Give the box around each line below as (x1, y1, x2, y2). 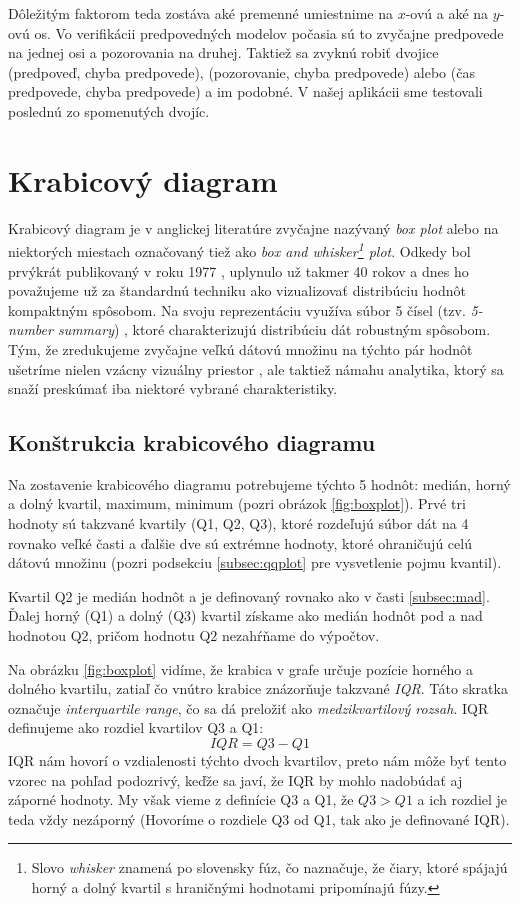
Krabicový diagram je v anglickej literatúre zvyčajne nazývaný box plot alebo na (8, 217, 499, 238)
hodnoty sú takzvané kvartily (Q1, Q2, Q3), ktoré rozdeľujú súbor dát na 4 (8, 513, 469, 534)
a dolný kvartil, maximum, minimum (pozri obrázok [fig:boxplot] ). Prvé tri (8, 493, 466, 514)
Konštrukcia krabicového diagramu (8, 427, 376, 458)
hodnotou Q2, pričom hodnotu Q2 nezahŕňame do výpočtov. (8, 625, 380, 646)
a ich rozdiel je (417, 789, 508, 810)
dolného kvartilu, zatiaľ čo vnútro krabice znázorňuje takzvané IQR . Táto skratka (8, 678, 508, 699)
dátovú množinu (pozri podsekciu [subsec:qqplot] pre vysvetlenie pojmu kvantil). (8, 552, 502, 573)
